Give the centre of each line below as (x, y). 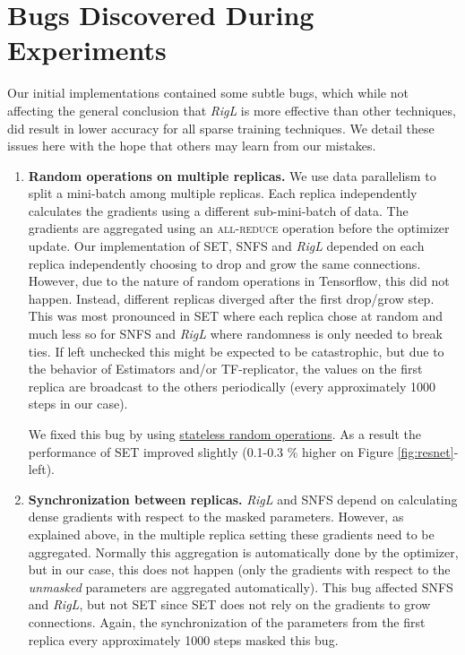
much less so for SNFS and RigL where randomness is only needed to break (235, 334)
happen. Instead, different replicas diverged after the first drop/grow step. (231, 298)
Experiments (87, 50)
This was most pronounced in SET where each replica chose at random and (236, 316)
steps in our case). (78, 404)
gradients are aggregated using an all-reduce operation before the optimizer (239, 228)
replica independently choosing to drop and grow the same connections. (224, 263)
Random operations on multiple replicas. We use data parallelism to (232, 175)
